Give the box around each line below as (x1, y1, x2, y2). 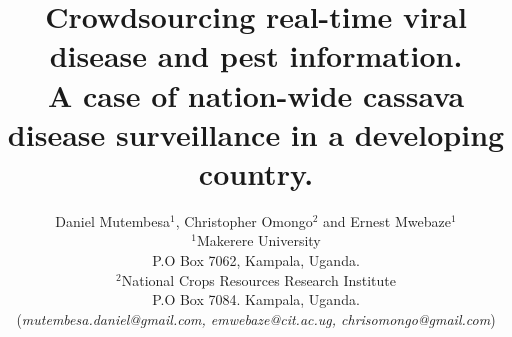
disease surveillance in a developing (7, 113, 505, 154)
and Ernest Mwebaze (323, 210, 451, 231)
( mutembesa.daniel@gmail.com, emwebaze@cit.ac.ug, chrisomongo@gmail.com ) (16, 308, 496, 329)
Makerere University (196, 230, 321, 251)
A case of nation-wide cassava (47, 74, 465, 115)
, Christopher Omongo (175, 210, 313, 231)
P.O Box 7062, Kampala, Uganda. (152, 250, 360, 271)
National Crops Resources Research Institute (121, 269, 396, 290)
